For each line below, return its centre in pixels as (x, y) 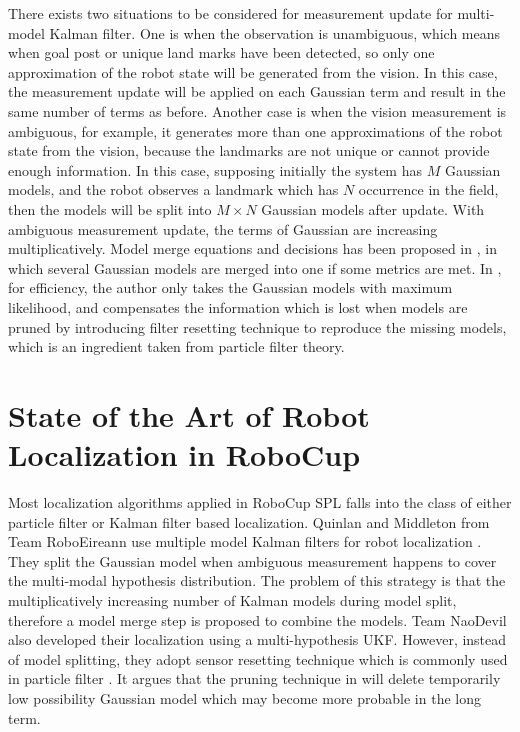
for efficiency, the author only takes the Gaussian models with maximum (230, 287)
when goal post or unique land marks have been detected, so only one (221, 52)
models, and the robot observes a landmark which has (173, 189)
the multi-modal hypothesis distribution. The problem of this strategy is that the (257, 580)
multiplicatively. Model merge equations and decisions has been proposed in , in (252, 248)
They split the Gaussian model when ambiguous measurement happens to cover (252, 560)
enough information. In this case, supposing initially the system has (215, 169)
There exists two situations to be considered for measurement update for (230, 13)
